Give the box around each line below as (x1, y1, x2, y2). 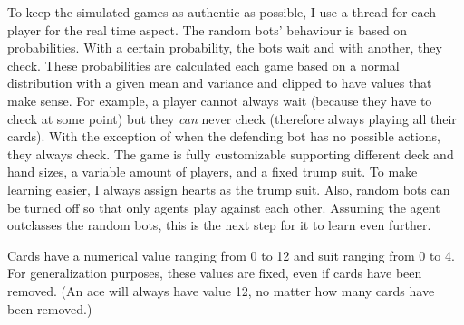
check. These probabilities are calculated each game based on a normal (7, 55, 400, 74)
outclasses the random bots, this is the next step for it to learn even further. (7, 215, 431, 234)
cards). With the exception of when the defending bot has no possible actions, (7, 127, 441, 146)
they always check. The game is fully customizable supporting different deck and (7, 144, 454, 163)
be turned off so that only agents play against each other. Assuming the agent (7, 197, 440, 216)
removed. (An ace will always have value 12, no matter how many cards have (7, 281, 435, 300)
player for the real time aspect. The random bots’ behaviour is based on (7, 20, 408, 39)
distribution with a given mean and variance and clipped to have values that (7, 73, 432, 92)
